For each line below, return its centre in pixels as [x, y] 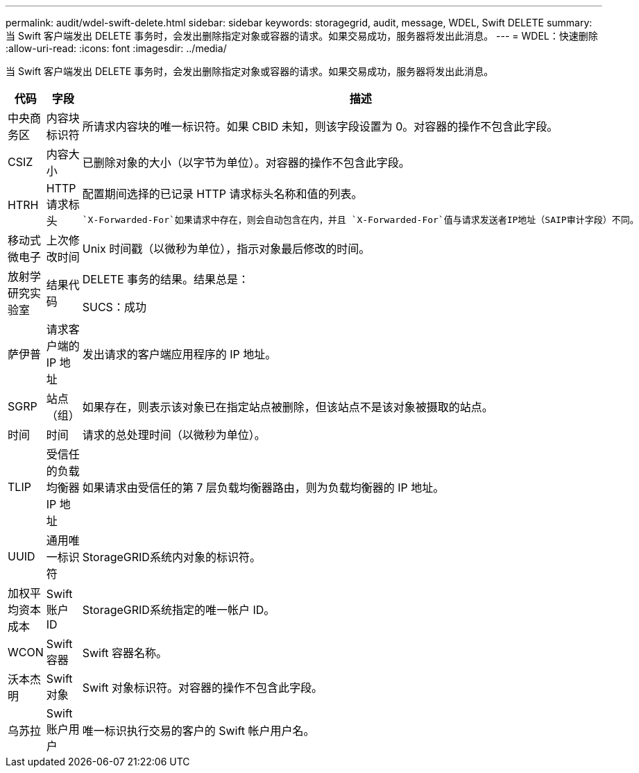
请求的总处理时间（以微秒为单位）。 [174, 435]
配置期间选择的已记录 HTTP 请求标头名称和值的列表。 [222, 193]
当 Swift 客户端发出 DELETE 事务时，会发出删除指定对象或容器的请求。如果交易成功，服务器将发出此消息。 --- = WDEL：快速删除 [302, 36]
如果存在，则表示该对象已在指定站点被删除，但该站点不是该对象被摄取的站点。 [288, 407]
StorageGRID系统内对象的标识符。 [171, 557]
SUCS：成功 [114, 307]
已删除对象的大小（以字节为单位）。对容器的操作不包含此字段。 [246, 163]
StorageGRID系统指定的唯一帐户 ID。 [179, 610]
